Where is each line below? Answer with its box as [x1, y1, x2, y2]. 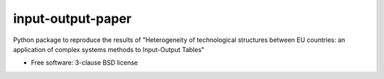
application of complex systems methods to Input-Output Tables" [13, 45, 205, 53]
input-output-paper [13, 11, 132, 26]
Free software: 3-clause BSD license [31, 58, 138, 67]
